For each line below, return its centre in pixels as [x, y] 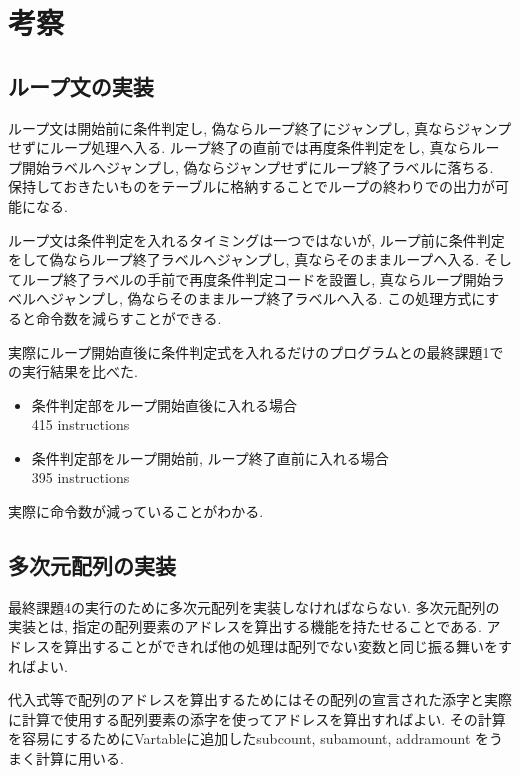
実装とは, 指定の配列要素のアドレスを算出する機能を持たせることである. [245, 626]
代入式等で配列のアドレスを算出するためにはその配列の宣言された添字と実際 [260, 699]
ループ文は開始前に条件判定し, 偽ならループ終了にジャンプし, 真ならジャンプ [260, 127]
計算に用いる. [79, 758]
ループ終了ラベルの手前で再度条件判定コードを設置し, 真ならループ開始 [256, 278]
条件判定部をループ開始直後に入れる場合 [164, 404]
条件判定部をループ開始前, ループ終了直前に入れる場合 [210, 457]
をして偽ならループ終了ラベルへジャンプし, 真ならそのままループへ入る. [244, 259]
